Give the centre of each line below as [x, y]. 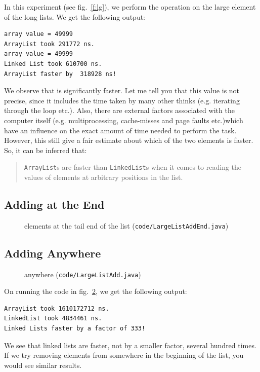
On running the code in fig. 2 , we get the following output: [96, 291]
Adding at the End [54, 204]
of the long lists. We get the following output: [75, 16]
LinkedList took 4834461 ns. [53, 319]
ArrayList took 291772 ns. [49, 44]
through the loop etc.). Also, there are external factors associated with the [119, 110]
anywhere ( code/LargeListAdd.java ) [83, 274]
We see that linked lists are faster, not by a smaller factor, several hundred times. [130, 345]
